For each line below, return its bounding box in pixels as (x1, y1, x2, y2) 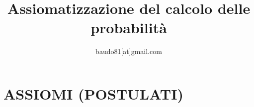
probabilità (90, 17, 167, 38)
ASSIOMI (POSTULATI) (3, 83, 183, 104)
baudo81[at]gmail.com (95, 46, 162, 56)
